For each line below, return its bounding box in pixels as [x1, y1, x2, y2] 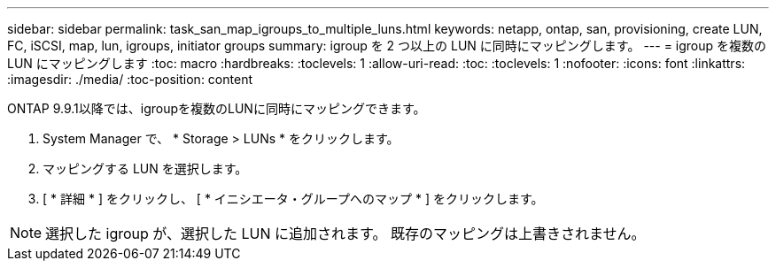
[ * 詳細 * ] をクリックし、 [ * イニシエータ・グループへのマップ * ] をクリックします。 [43, 191, 544, 206]
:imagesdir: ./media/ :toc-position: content [7, 72, 252, 87]
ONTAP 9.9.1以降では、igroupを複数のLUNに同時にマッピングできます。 [7, 101, 426, 116]
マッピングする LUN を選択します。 [43, 161, 248, 176]
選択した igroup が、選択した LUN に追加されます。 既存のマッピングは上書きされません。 [45, 225, 646, 242]
